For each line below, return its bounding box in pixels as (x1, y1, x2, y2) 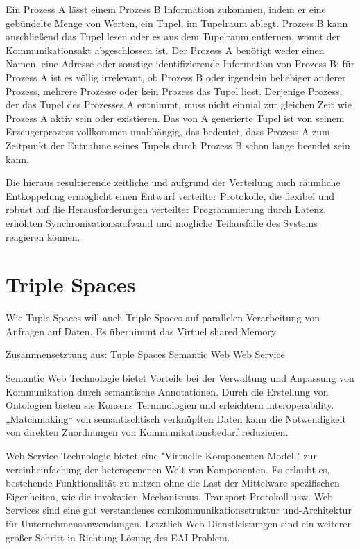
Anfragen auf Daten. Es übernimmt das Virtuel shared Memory (6, 323, 277, 338)
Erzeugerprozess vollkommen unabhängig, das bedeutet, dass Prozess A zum (6, 124, 330, 139)
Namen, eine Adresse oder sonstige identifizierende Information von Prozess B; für (6, 56, 355, 71)
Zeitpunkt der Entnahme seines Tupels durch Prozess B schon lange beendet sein (6, 137, 350, 152)
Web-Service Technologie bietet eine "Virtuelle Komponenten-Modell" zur (6, 448, 317, 462)
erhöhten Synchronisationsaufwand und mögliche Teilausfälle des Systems (6, 215, 318, 230)
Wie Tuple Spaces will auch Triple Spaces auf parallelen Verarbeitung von (6, 310, 320, 325)
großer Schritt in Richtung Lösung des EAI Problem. (6, 530, 230, 544)
